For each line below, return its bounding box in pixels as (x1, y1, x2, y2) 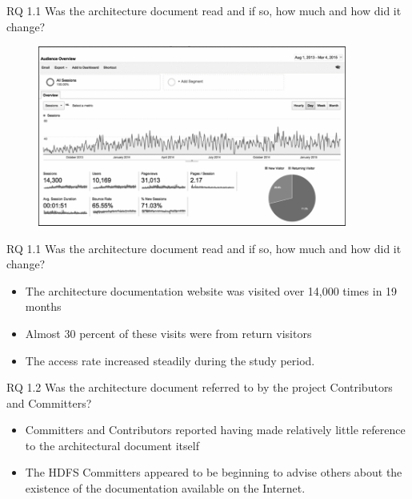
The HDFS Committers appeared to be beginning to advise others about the (25, 464, 402, 481)
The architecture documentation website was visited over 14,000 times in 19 (25, 282, 398, 299)
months (25, 298, 62, 315)
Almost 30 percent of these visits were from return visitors (25, 324, 312, 341)
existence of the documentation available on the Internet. (25, 480, 306, 497)
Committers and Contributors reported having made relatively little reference (25, 421, 406, 438)
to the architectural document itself (25, 437, 199, 453)
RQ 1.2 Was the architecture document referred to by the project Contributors (6, 379, 393, 396)
